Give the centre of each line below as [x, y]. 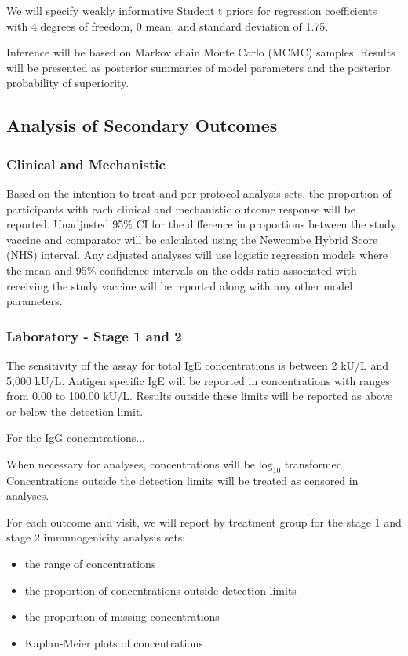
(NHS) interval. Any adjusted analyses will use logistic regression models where [197, 255]
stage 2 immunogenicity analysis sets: [96, 537]
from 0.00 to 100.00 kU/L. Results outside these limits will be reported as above [200, 396]
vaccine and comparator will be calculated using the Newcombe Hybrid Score [192, 239]
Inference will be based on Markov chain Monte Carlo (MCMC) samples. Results [201, 52]
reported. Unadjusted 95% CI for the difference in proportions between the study [202, 224]
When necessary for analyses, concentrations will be [131, 463]
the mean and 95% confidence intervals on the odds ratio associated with [182, 270]
